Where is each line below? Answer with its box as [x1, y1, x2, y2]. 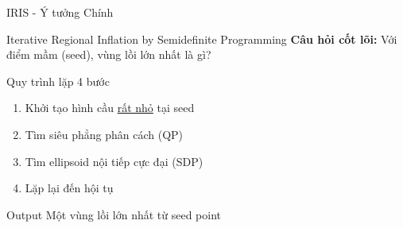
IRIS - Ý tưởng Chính [6, 4, 114, 20]
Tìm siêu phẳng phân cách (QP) [25, 126, 184, 142]
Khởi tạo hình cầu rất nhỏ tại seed [25, 99, 195, 116]
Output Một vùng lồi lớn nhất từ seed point [6, 206, 222, 222]
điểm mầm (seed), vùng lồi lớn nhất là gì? [6, 46, 211, 63]
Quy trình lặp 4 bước [6, 72, 110, 89]
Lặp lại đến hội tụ [25, 180, 114, 196]
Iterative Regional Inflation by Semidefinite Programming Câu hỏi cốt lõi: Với [6, 30, 397, 47]
